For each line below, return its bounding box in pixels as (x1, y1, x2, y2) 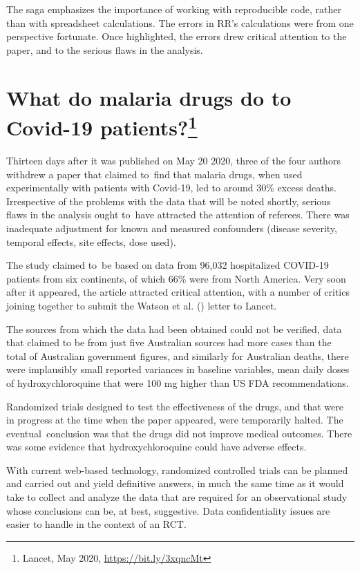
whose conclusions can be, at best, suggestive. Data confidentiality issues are (6, 503, 330, 517)
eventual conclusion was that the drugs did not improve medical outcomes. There (6, 426, 352, 440)
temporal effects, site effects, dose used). (6, 234, 176, 249)
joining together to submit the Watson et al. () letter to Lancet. (6, 298, 277, 312)
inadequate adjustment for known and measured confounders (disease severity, (6, 220, 337, 235)
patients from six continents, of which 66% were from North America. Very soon (6, 271, 346, 285)
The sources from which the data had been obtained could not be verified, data (6, 321, 342, 336)
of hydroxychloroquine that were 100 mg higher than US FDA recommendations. (6, 375, 349, 390)
